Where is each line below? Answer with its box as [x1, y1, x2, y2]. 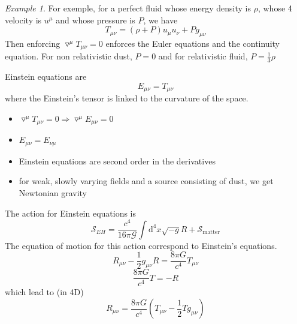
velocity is [5, 13, 42, 26]
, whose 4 [257, 2, 292, 14]
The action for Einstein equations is [5, 206, 137, 219]
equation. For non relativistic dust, [5, 50, 132, 62]
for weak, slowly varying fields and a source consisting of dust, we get [19, 175, 274, 187]
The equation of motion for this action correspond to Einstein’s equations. [5, 239, 277, 251]
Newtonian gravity [19, 187, 87, 199]
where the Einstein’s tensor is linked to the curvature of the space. [5, 92, 248, 104]
